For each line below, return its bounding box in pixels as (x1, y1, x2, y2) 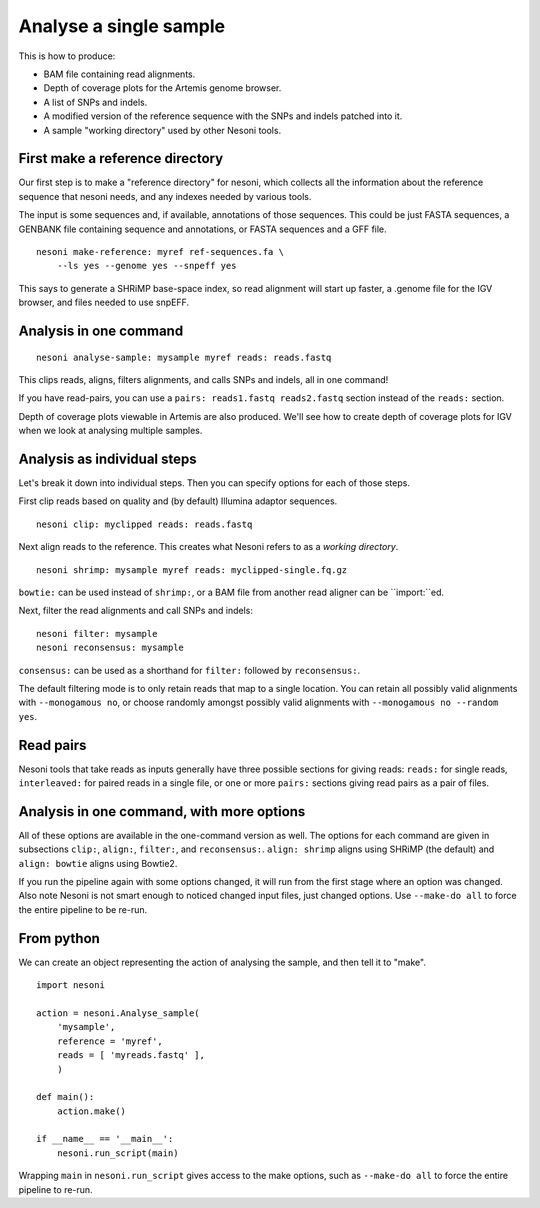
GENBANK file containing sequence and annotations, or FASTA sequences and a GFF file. (18, 223, 387, 235)
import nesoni (36, 980, 105, 991)
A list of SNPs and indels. (43, 96, 148, 108)
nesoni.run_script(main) (56, 1147, 179, 1159)
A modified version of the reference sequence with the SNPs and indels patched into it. (43, 110, 403, 122)
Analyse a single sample (18, 15, 225, 37)
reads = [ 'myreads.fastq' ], (56, 1050, 205, 1061)
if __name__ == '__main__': (36, 1133, 174, 1145)
